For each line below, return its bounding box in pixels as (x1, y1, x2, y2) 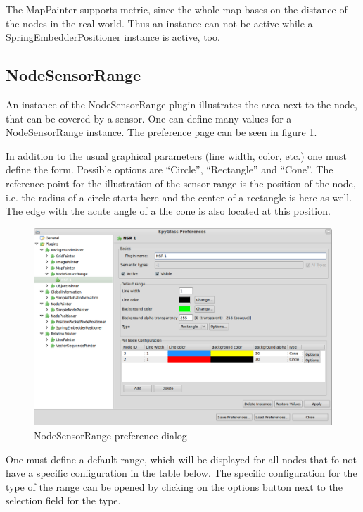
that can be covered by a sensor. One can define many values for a (6, 111, 292, 125)
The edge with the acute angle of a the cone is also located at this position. (6, 204, 331, 218)
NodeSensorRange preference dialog (34, 428, 187, 443)
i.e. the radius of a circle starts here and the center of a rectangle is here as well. (6, 189, 352, 204)
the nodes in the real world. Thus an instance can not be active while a (6, 15, 313, 30)
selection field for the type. (6, 493, 121, 508)
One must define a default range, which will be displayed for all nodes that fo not (6, 451, 357, 466)
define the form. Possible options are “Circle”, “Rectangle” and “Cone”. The (6, 162, 333, 177)
